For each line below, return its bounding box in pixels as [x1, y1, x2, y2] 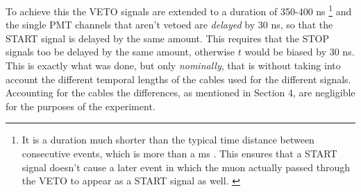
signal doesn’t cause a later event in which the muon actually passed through [22, 159, 350, 174]
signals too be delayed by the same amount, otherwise [6, 44, 235, 59]
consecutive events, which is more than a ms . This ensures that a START [22, 146, 337, 160]
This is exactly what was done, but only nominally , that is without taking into [6, 58, 341, 73]
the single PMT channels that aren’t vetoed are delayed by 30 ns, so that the [6, 17, 333, 32]
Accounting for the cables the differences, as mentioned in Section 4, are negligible [6, 85, 355, 100]
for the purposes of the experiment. [6, 98, 156, 113]
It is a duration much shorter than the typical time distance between [22, 132, 314, 147]
